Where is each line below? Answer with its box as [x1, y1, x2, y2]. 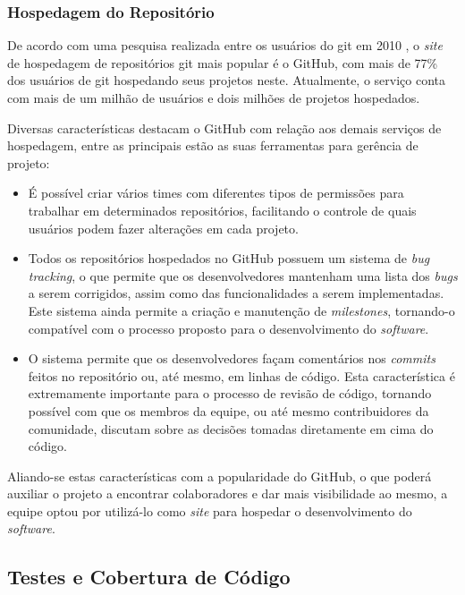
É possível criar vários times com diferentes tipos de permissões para [28, 183, 404, 202]
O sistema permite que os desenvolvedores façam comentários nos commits [28, 349, 435, 368]
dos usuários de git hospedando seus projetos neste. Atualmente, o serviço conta [7, 71, 445, 89]
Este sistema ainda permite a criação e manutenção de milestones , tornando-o [28, 301, 455, 319]
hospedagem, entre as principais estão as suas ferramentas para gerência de [7, 136, 418, 155]
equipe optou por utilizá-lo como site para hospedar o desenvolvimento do [7, 501, 412, 520]
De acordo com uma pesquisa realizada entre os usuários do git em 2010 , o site [7, 36, 443, 55]
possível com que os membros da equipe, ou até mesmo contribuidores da [28, 401, 429, 420]
